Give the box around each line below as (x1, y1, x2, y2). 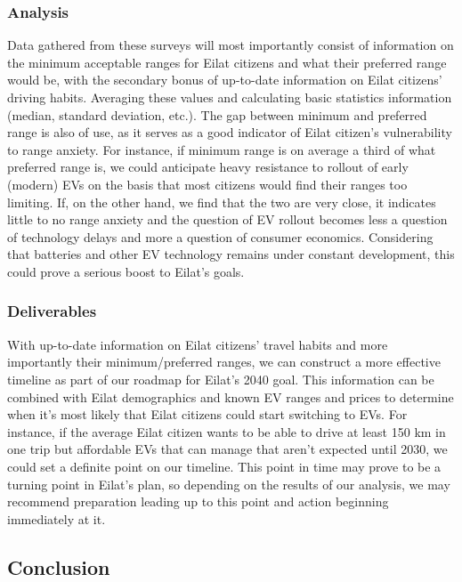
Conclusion (7, 553, 110, 580)
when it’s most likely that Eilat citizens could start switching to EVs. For (7, 405, 408, 424)
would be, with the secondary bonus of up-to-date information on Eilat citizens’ (7, 70, 442, 89)
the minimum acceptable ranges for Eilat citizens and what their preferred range (7, 53, 447, 71)
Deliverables (7, 300, 97, 322)
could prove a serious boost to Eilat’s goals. (7, 262, 245, 280)
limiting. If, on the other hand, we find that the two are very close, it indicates (7, 192, 436, 211)
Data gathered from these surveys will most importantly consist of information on (7, 36, 454, 54)
